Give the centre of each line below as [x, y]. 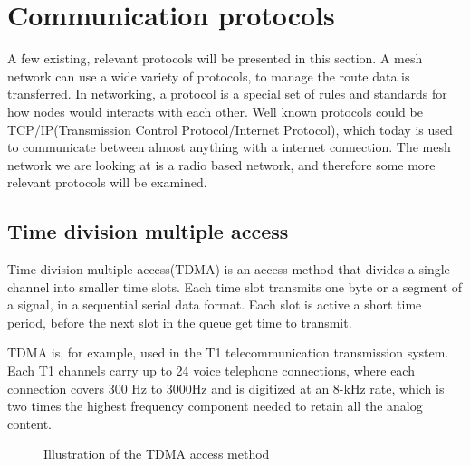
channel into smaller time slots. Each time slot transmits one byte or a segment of [235, 286]
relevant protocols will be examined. [107, 182]
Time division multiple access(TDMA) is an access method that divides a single [229, 269]
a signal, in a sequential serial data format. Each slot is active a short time [215, 304]
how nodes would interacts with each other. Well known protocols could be [215, 111]
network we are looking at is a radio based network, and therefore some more [221, 164]
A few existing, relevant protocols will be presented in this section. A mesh [215, 58]
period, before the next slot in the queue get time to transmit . [180, 322]
